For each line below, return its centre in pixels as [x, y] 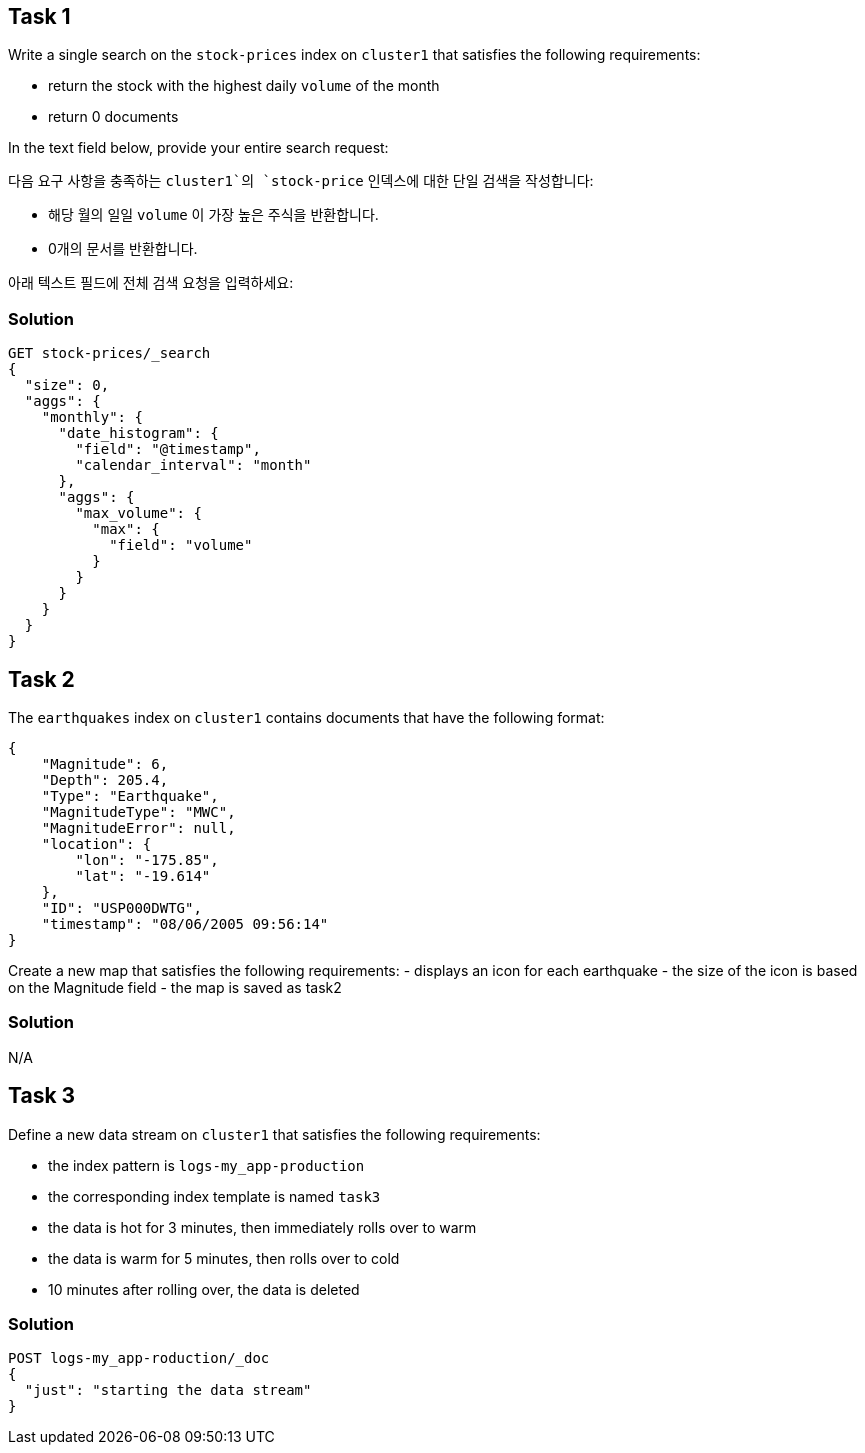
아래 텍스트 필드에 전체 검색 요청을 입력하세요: [151, 283]
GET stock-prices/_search [109, 353]
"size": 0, [67, 385]
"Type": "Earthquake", [130, 796]
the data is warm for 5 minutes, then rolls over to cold [224, 1258]
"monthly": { [92, 417]
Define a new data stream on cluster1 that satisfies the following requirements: [274, 1134]
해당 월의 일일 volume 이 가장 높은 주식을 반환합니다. [213, 215]
